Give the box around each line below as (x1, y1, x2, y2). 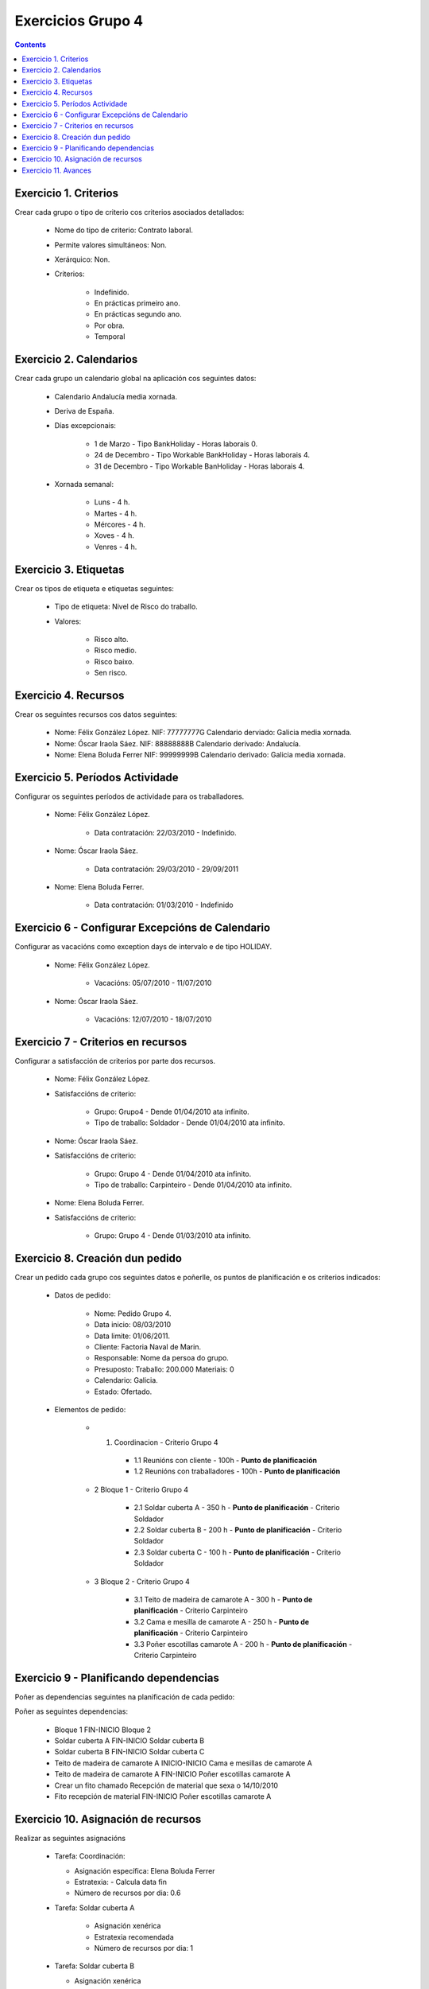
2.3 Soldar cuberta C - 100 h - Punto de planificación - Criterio (133, 1547, 342, 1557)
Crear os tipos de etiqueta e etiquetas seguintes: (14, 583, 175, 593)
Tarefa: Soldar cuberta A (54, 1902, 135, 1913)
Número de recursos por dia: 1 (94, 1944, 194, 1953)
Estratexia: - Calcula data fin (74, 1878, 167, 1887)
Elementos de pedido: (54, 1404, 126, 1414)
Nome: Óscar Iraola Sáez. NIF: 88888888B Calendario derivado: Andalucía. (54, 738, 301, 748)
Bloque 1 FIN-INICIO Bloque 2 (54, 1725, 151, 1734)
